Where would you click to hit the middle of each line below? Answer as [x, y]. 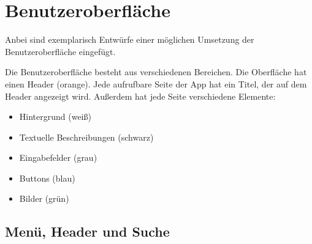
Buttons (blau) [47, 178]
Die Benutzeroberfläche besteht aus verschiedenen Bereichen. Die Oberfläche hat [156, 72]
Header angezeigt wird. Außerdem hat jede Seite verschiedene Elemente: [140, 96]
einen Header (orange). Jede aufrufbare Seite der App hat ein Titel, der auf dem [156, 83]
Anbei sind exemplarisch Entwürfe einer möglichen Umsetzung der [130, 39]
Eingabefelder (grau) [58, 157]
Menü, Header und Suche [87, 231]
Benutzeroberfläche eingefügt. [60, 51]
